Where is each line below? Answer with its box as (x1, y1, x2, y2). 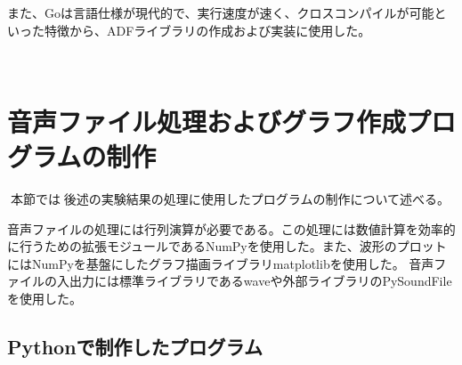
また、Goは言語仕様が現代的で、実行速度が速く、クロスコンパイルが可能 (7, 4, 434, 21)
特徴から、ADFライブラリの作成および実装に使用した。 (44, 20, 371, 39)
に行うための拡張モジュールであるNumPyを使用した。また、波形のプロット (7, 237, 447, 255)
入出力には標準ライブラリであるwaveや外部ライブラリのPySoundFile (56, 272, 452, 290)
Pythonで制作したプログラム (7, 333, 263, 361)
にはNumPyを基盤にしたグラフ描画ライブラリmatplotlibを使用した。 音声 (7, 254, 434, 272)
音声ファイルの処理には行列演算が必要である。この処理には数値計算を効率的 (7, 219, 456, 238)
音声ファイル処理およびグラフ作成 (7, 102, 407, 139)
